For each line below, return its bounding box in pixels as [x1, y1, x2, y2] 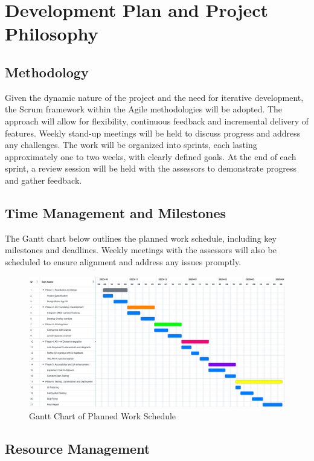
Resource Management [5, 439, 150, 457]
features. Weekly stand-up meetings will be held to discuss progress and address [5, 126, 301, 139]
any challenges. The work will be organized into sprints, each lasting [5, 138, 257, 151]
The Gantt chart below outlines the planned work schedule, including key [5, 231, 277, 244]
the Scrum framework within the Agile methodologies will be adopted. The [5, 103, 283, 115]
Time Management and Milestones [5, 203, 226, 222]
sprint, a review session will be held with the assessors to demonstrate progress [5, 162, 296, 175]
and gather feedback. [5, 173, 82, 186]
